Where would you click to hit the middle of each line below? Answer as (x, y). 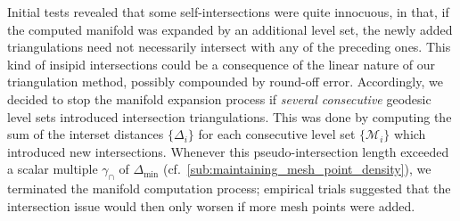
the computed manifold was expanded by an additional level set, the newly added (230, 29)
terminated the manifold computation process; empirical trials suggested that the (229, 188)
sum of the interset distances (86, 134)
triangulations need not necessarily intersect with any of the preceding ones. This (229, 47)
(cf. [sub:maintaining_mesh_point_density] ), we (297, 169)
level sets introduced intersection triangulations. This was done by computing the (230, 116)
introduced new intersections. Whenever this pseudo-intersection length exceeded (228, 151)
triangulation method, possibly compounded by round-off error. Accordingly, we (225, 82)
